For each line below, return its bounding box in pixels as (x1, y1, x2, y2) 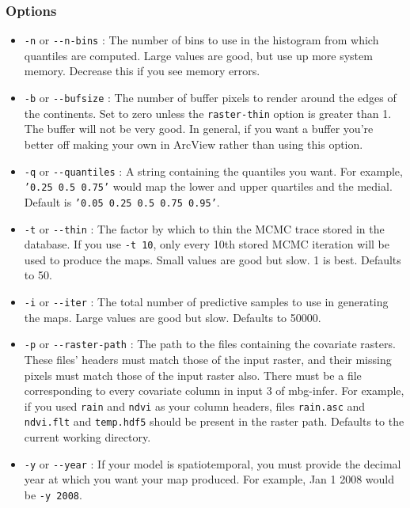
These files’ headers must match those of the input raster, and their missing (24, 351, 392, 367)
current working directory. (24, 429, 151, 445)
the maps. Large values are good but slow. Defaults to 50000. (24, 309, 321, 325)
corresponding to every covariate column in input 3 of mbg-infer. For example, (24, 382, 404, 399)
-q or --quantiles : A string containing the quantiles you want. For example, (24, 162, 403, 179)
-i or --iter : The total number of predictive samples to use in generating (24, 294, 389, 310)
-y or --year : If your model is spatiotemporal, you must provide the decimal (24, 455, 401, 472)
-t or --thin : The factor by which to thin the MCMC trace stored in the (24, 220, 385, 237)
